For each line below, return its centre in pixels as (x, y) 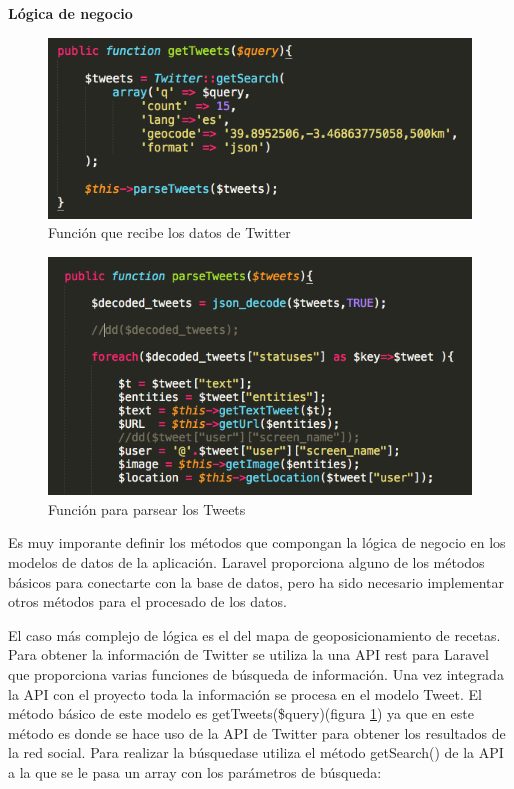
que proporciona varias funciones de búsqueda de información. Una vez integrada (256, 673)
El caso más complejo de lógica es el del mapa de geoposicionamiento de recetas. (254, 634)
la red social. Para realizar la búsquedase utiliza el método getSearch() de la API (256, 752)
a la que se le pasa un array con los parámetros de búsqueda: (195, 771)
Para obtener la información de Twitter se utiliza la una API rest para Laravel (248, 654)
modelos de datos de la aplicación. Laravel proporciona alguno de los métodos (246, 561)
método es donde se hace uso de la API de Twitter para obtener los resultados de (257, 732)
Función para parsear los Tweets (147, 508)
